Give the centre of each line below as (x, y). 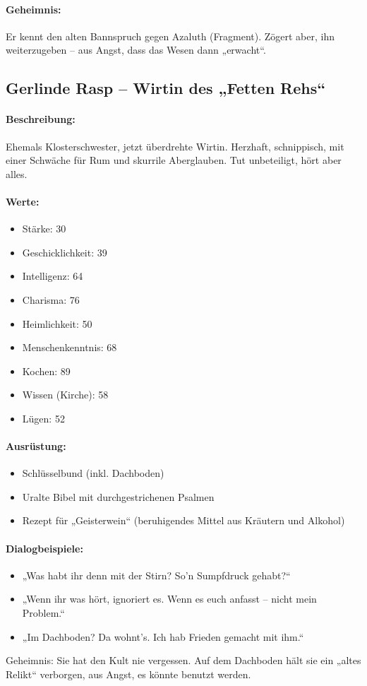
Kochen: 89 (46, 371)
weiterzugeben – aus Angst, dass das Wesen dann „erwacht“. (136, 50)
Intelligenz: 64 (53, 276)
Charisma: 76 (51, 299)
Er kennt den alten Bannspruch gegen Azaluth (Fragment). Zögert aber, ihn (170, 36)
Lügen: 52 (43, 418)
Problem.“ (43, 613)
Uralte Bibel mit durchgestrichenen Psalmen (118, 496)
